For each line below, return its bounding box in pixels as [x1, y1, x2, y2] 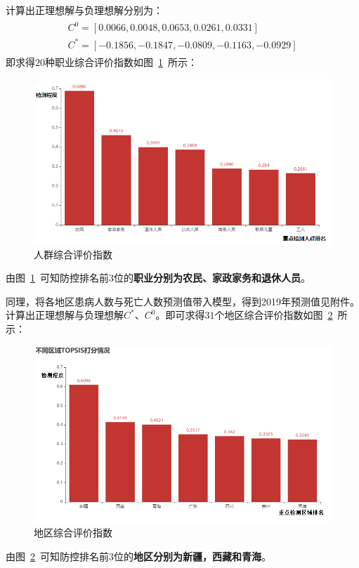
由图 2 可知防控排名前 [6, 548, 109, 563]
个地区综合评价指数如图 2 [214, 308, 333, 322]
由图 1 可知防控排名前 [6, 270, 109, 285]
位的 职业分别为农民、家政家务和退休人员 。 [114, 270, 311, 285]
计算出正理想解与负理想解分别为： [6, 3, 163, 17]
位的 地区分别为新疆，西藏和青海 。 [114, 548, 271, 563]
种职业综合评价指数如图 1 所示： [45, 54, 197, 69]
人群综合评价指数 [34, 246, 112, 261]
